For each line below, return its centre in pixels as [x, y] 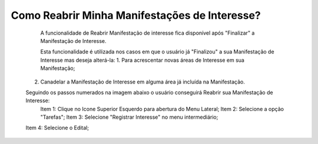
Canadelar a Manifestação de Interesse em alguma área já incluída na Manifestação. [143, 82]
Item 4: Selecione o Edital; [57, 128]
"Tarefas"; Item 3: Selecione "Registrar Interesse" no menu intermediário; [129, 117]
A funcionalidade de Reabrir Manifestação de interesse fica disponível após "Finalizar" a [148, 33]
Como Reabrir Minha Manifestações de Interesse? [136, 15]
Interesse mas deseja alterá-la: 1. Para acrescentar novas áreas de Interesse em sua [142, 60]
